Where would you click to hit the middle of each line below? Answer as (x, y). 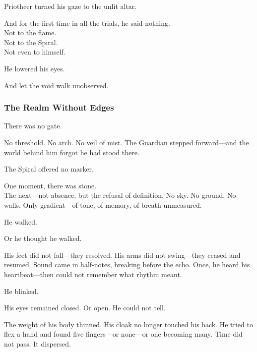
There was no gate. (33, 126)
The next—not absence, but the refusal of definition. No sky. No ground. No (120, 195)
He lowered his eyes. (34, 68)
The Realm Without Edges (59, 107)
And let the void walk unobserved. (56, 85)
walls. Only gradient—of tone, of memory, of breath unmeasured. (103, 205)
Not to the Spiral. (31, 42)
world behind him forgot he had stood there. (72, 152)
